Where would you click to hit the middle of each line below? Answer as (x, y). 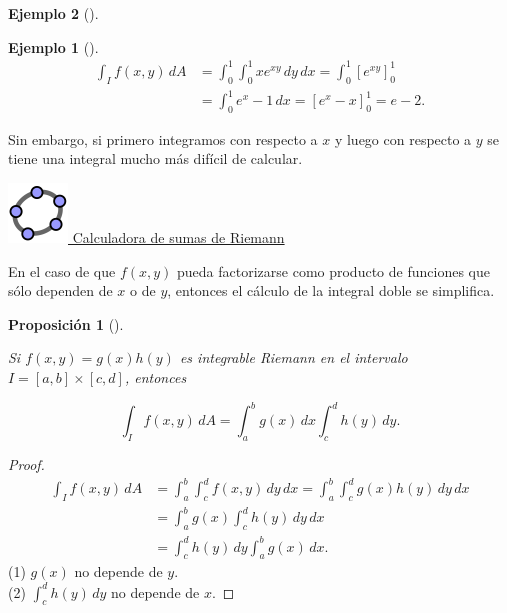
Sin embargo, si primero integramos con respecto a (163, 138)
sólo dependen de (60, 290)
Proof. (26, 463)
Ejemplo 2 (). (53, 13)
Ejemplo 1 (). (53, 46)
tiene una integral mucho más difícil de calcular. (155, 158)
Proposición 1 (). (66, 323)
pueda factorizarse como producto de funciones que (333, 270)
